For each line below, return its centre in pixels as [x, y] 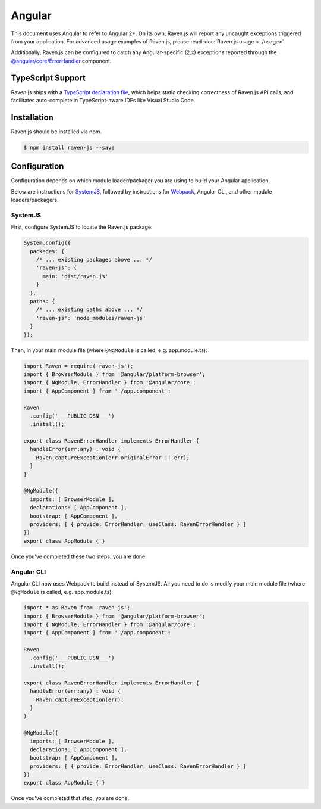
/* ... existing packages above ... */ [94, 260]
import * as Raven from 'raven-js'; [77, 608]
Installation [32, 117]
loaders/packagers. [35, 200]
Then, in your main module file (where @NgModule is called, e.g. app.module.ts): [109, 350]
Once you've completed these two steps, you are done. [79, 556]
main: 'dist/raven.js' [75, 276]
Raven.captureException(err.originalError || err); [113, 458]
